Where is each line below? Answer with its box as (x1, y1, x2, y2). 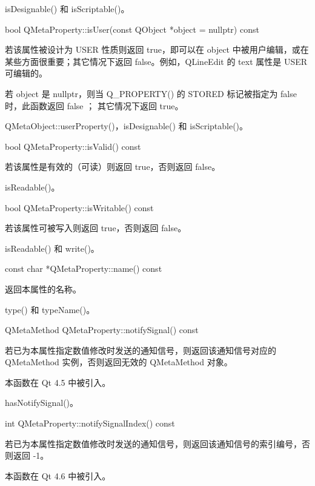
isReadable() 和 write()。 (5, 241, 99, 254)
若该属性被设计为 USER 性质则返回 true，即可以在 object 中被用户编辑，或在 (5, 43, 309, 56)
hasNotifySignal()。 (5, 396, 79, 409)
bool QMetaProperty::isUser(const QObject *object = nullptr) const (5, 22, 259, 35)
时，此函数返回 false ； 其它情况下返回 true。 (5, 99, 184, 112)
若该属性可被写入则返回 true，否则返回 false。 (5, 221, 187, 234)
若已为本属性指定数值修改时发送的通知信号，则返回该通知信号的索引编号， (5, 437, 302, 450)
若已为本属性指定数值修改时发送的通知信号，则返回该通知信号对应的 (5, 343, 276, 356)
